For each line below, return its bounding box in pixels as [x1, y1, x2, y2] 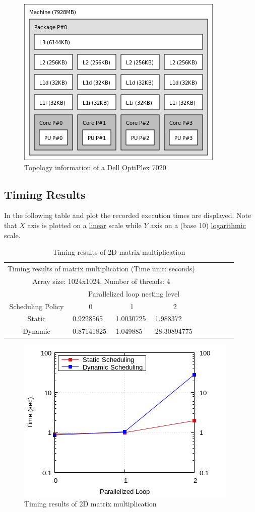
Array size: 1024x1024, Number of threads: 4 [32, 275, 170, 286]
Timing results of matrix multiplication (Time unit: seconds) [8, 263, 195, 274]
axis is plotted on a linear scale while [27, 220, 142, 230]
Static [27, 313, 46, 324]
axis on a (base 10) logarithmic [150, 220, 246, 230]
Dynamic [23, 326, 50, 336]
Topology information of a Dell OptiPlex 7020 [24, 162, 166, 172]
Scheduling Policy [9, 301, 64, 311]
